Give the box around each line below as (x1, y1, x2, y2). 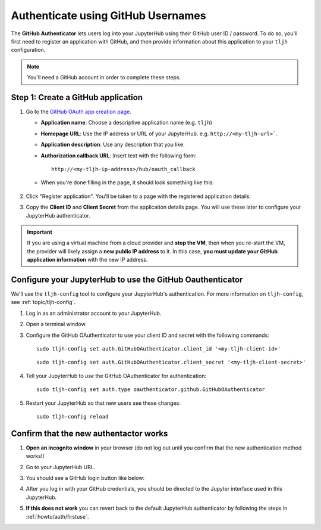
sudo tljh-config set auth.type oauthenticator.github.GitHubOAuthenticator (36, 386, 266, 393)
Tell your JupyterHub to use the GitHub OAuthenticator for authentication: (26, 372, 207, 379)
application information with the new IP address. (27, 256, 148, 264)
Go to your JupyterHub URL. (26, 463, 96, 470)
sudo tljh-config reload (36, 413, 109, 420)
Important (27, 228, 53, 235)
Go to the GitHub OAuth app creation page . (26, 108, 132, 116)
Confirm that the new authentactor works (11, 428, 168, 438)
